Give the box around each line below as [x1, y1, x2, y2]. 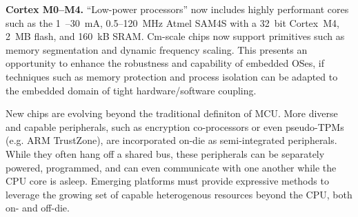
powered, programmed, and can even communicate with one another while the [6, 160, 337, 174]
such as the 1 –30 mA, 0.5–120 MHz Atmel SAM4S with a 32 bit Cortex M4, [6, 15, 339, 30]
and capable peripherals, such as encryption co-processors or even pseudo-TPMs [6, 119, 344, 134]
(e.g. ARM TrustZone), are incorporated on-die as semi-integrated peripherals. [6, 133, 337, 147]
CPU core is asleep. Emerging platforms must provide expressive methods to [6, 174, 329, 188]
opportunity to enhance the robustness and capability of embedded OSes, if [6, 56, 325, 70]
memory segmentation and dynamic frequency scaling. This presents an [6, 42, 308, 56]
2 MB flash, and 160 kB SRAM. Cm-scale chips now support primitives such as [6, 29, 345, 43]
